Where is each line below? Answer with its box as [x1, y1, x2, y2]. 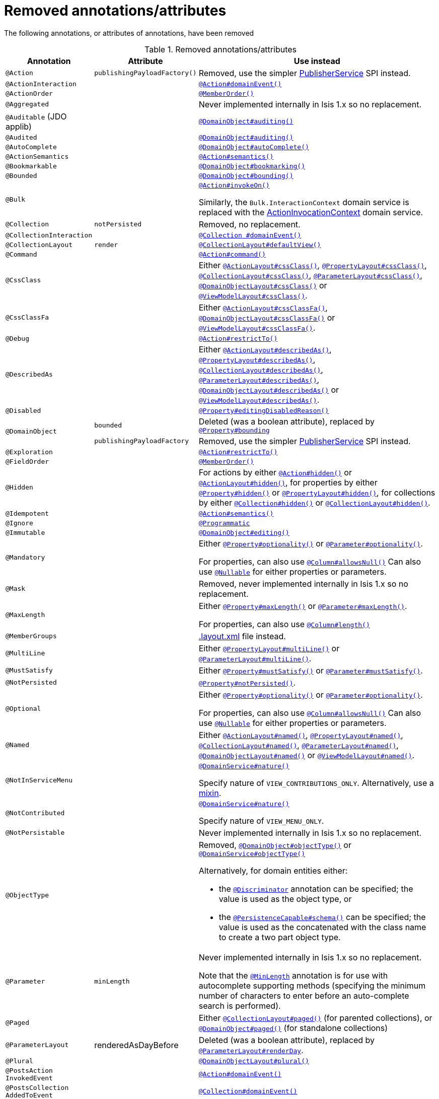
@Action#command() [198, 250, 266, 258]
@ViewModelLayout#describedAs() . [198, 394, 320, 405]
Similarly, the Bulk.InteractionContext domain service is [198, 197, 409, 207]
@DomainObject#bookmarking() [198, 162, 306, 170]
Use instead [294, 55, 340, 66]
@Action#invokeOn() [198, 181, 270, 189]
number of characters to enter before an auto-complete [198, 990, 409, 1001]
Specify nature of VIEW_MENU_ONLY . [198, 815, 324, 826]
